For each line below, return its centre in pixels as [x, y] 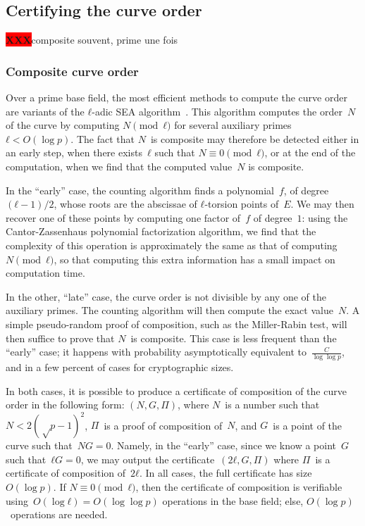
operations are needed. [59, 514]
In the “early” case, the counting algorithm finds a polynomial [140, 190]
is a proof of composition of [163, 425]
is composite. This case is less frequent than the [234, 338]
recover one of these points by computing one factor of [123, 217]
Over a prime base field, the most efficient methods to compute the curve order [177, 98]
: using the [325, 217]
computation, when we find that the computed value [119, 166]
